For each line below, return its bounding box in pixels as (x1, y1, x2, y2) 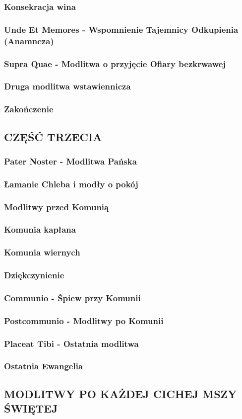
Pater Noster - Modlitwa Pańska (4, 155, 137, 167)
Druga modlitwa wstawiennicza (4, 80, 131, 92)
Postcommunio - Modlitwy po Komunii (4, 314, 164, 327)
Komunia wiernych (4, 246, 80, 258)
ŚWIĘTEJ (4, 401, 58, 416)
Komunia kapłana (4, 223, 76, 236)
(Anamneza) (4, 34, 54, 47)
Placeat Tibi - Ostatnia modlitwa (4, 337, 139, 349)
